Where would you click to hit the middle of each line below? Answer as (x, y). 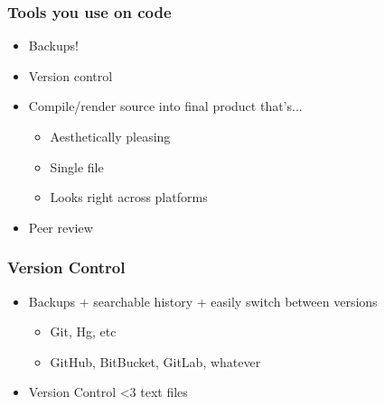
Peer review (61, 227)
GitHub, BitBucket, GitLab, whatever (155, 361)
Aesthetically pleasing (110, 136)
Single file (77, 166)
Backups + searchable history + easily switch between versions (203, 301)
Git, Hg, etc (83, 331)
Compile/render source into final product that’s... (165, 106)
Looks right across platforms (129, 197)
